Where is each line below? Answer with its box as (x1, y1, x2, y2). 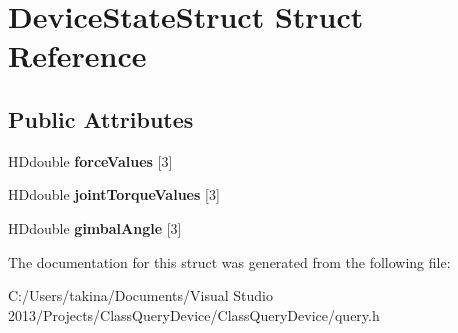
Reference (8, 35, 147, 76)
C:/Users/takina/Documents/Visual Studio (8, 285, 274, 306)
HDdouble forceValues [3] (8, 150, 173, 171)
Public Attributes (8, 103, 194, 134)
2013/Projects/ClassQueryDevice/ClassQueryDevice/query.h (8, 304, 380, 325)
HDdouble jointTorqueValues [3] (8, 184, 220, 205)
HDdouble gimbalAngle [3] (8, 217, 182, 238)
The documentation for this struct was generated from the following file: (8, 251, 451, 272)
